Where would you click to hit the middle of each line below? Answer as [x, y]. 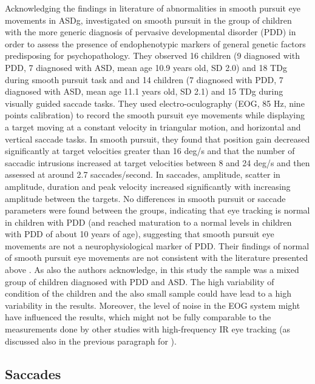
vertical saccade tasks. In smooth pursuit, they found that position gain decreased [157, 139]
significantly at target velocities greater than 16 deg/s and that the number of [150, 151]
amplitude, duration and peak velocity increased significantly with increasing [148, 186]
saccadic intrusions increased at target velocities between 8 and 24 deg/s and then [157, 162]
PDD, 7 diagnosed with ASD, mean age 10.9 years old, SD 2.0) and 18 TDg [146, 67]
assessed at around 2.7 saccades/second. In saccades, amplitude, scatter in [143, 174]
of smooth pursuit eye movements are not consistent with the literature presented [157, 258]
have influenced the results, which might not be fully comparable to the [138, 317]
